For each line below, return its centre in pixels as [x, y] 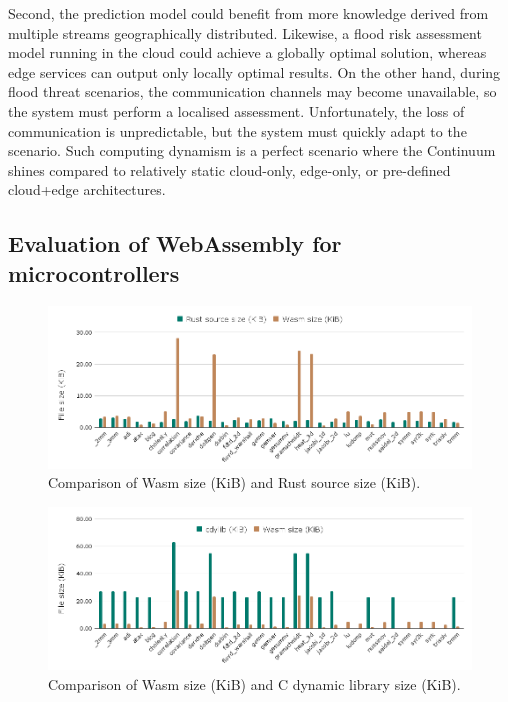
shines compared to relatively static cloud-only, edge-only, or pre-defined [229, 169]
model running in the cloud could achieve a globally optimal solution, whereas [247, 52]
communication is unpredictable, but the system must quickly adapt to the [237, 130]
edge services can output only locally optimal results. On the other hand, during [254, 71]
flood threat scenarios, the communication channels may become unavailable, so [252, 91]
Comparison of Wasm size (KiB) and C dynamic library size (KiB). [254, 684]
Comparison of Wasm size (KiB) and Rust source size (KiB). [234, 482]
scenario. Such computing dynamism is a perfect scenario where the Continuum [252, 150]
